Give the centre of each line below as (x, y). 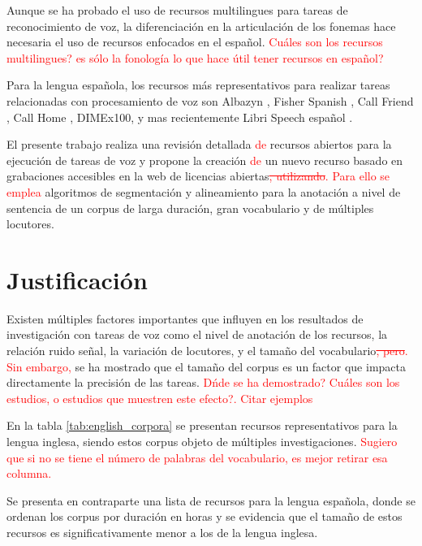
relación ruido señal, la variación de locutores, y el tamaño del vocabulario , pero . (207, 351)
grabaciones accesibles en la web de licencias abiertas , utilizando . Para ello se (198, 176)
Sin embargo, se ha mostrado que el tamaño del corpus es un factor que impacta (206, 366)
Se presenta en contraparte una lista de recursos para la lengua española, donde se (211, 500)
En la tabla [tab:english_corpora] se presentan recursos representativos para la (202, 425)
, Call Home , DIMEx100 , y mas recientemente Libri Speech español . (180, 117)
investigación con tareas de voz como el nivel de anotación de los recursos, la (197, 334)
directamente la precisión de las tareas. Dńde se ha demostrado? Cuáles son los (203, 382)
